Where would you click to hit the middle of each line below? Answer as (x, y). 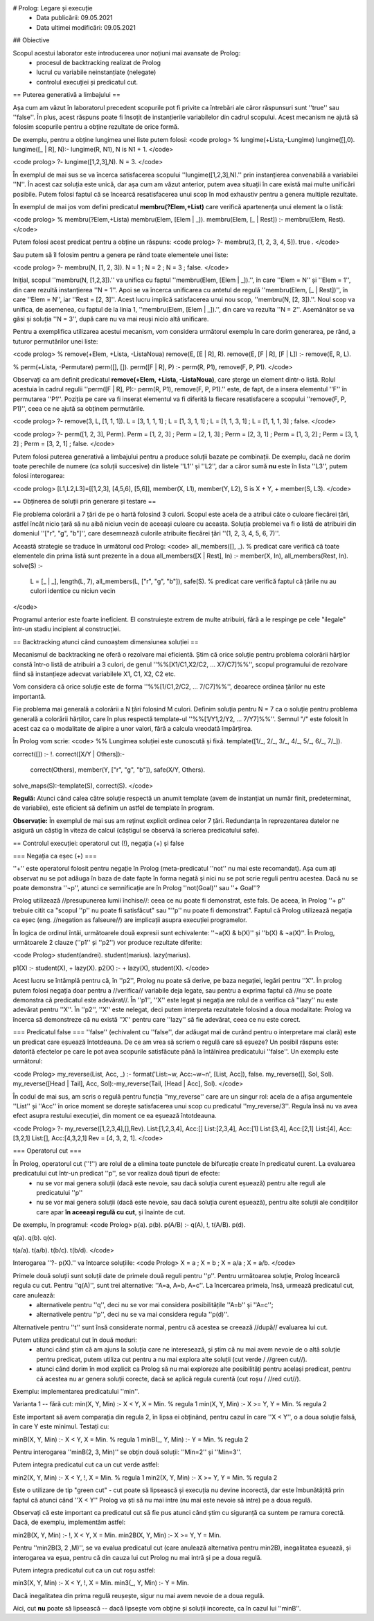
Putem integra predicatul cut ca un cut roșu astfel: (84, 1570)
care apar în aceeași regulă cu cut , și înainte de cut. (111, 1212)
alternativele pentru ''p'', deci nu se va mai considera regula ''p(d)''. (133, 1314)
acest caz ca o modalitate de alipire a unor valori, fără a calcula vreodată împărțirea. (133, 728)
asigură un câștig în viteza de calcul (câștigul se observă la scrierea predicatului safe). (136, 831)
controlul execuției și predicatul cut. (87, 82)
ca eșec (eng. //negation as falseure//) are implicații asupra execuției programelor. (130, 920)
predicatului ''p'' (60, 1193)
